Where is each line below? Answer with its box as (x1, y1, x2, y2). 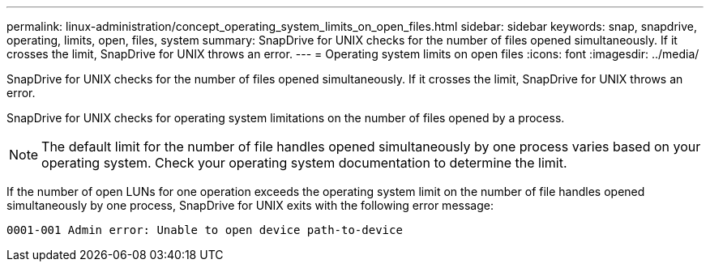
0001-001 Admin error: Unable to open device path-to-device (6, 223, 403, 236)
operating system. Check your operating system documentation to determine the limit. (41, 155, 567, 171)
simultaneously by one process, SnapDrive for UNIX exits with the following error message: (6, 198, 494, 212)
